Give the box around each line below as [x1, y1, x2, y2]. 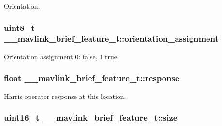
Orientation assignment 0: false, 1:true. [4, 51, 119, 61]
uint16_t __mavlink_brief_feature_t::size [4, 112, 178, 124]
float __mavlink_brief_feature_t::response [4, 72, 179, 84]
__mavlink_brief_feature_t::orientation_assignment [4, 32, 219, 44]
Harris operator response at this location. [4, 91, 126, 101]
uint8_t [4, 21, 35, 33]
